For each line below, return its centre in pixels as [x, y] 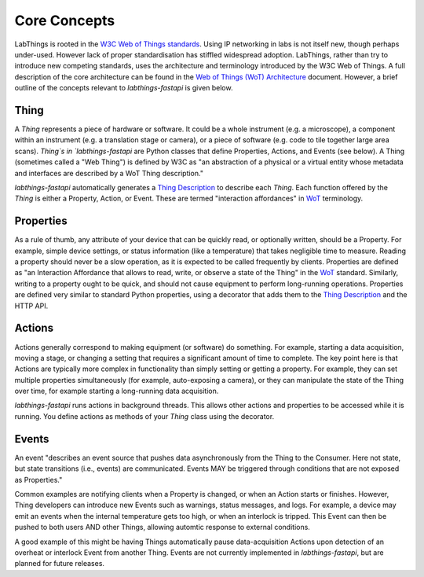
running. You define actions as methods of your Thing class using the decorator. [144, 416]
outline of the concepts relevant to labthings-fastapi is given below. [124, 88]
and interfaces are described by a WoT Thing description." [109, 173]
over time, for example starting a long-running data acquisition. [117, 391]
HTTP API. [31, 306]
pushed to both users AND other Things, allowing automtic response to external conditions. [162, 527]
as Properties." [38, 480]
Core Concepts [65, 20]
